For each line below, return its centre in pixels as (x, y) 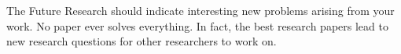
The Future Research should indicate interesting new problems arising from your (200, 10)
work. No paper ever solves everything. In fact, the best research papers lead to (197, 25)
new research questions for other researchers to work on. (142, 41)
